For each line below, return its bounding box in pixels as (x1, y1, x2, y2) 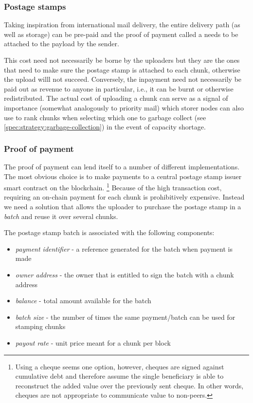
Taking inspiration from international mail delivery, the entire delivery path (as (4, 19, 240, 30)
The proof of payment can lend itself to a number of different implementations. (4, 161, 240, 171)
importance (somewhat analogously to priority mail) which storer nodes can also (4, 102, 244, 112)
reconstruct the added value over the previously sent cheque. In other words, (15, 380, 244, 390)
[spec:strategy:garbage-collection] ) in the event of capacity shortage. (4, 122, 206, 132)
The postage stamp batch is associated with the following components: (4, 227, 215, 238)
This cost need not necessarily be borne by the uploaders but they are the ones (4, 55, 240, 65)
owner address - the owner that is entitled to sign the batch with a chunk (15, 269, 234, 279)
